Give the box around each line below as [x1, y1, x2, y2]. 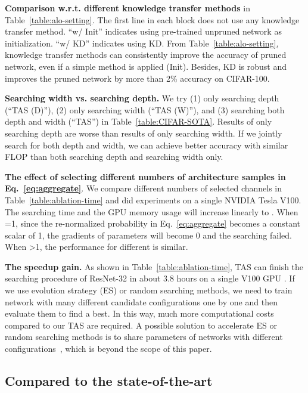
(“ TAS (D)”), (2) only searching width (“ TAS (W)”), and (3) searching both [5, 103, 285, 116]
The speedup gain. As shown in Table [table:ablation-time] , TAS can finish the [5, 260, 304, 273]
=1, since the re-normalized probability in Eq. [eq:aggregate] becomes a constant [5, 217, 301, 230]
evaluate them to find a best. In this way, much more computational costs [5, 307, 274, 320]
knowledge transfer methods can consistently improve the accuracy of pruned [5, 48, 287, 61]
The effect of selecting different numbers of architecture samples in [5, 170, 286, 182]
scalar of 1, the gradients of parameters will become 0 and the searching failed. [5, 228, 292, 241]
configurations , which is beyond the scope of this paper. [5, 342, 212, 355]
